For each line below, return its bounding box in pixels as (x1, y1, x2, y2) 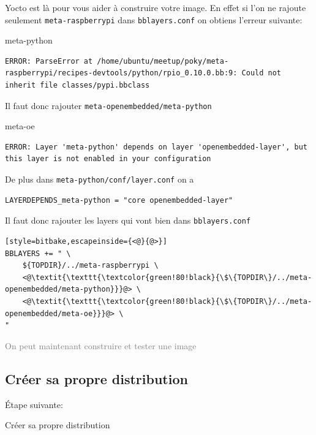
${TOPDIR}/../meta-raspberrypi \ (22, 261, 159, 270)
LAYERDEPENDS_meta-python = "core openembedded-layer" (5, 195, 233, 205)
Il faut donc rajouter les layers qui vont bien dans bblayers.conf (5, 214, 251, 227)
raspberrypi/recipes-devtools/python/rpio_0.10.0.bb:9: (5, 69, 238, 78)
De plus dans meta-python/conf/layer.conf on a (5, 173, 194, 186)
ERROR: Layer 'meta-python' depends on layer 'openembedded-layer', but (5, 142, 307, 151)
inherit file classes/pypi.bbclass (5, 81, 150, 90)
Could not (241, 69, 282, 78)
